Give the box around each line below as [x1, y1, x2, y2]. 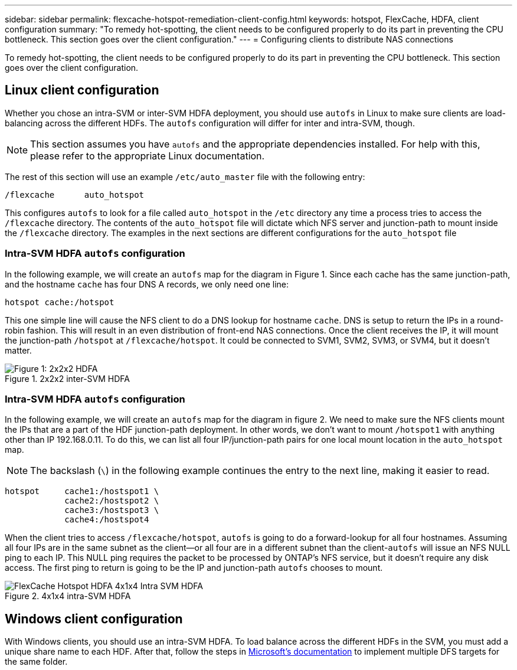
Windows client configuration [5, 611, 183, 626]
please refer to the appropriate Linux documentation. [30, 149, 265, 162]
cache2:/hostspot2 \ [64, 496, 159, 506]
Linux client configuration [5, 83, 159, 98]
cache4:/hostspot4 [64, 515, 149, 525]
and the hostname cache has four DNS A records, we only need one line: [5, 279, 289, 289]
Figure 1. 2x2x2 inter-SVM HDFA [5, 373, 130, 384]
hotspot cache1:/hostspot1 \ [5, 486, 159, 496]
